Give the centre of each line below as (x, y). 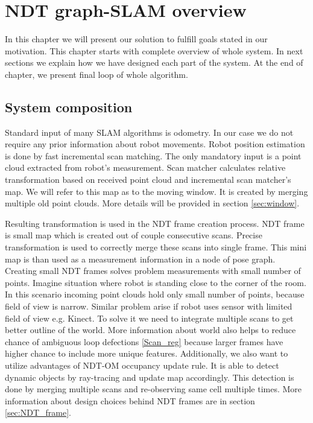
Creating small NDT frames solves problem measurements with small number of (153, 271)
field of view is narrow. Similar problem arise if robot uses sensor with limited (149, 306)
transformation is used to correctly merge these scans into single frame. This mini (156, 247)
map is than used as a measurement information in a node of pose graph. (140, 259)
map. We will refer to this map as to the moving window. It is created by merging (156, 191)
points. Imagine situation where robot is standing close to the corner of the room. (156, 282)
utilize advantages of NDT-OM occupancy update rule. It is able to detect (142, 365)
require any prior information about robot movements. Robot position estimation (155, 144)
